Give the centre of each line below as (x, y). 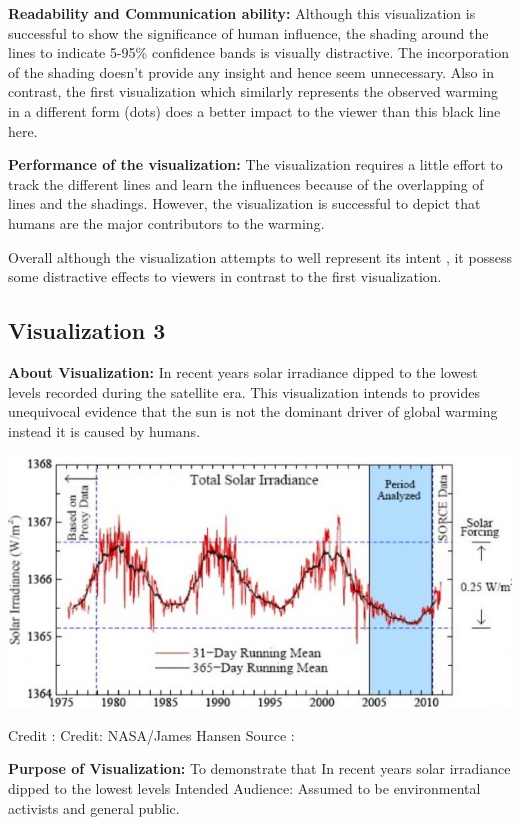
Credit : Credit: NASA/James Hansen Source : (151, 734)
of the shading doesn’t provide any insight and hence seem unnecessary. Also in (251, 71)
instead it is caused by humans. (104, 430)
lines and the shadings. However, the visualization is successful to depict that (244, 203)
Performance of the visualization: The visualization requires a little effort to (255, 164)
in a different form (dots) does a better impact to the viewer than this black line (254, 110)
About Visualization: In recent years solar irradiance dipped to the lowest (243, 371)
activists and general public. (94, 807)
